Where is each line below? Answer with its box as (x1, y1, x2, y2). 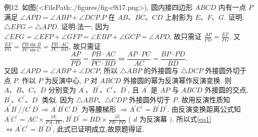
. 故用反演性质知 (177, 94, 230, 104)
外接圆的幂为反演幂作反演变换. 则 (123, 75, 232, 85)
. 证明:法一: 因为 (57, 21, 109, 32)
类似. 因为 (42, 94, 74, 104)
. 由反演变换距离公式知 (167, 104, 241, 114)
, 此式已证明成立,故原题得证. (52, 124, 144, 134)
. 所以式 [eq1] (172, 114, 211, 124)
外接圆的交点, (205, 85, 249, 95)
